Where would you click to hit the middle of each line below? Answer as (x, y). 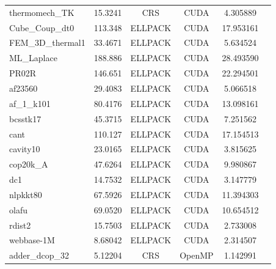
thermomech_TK (42, 12)
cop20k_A (29, 164)
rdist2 (20, 225)
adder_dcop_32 (39, 255)
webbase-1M (32, 240)
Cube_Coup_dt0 (42, 27)
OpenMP (197, 255)
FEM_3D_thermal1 (47, 42)
